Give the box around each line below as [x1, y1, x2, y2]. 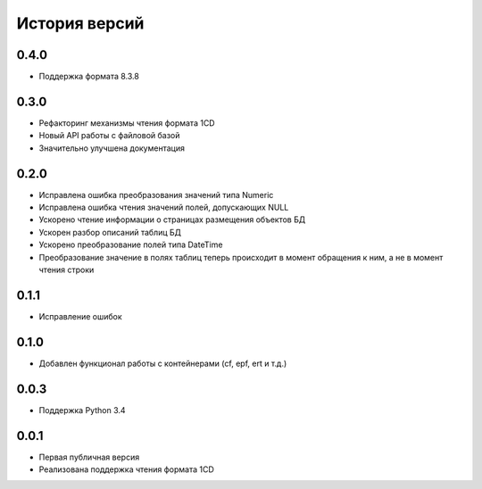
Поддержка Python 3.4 [38, 404, 126, 415]
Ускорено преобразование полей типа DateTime [38, 239, 223, 250]
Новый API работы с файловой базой [38, 130, 180, 141]
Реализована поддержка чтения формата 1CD [38, 464, 214, 475]
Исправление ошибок [38, 311, 122, 321]
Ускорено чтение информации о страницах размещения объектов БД [38, 214, 306, 225]
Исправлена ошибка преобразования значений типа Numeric [38, 189, 274, 200]
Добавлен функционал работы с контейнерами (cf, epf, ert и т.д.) [38, 358, 287, 369]
